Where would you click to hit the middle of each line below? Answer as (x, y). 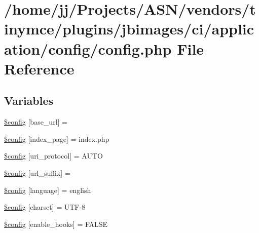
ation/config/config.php (88, 48)
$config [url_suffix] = (37, 172)
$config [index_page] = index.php (57, 139)
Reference (39, 68)
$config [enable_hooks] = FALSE (56, 224)
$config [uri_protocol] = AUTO (53, 156)
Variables (29, 101)
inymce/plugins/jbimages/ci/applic (129, 29)
